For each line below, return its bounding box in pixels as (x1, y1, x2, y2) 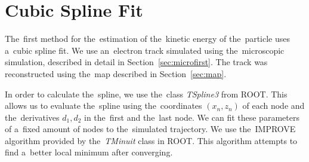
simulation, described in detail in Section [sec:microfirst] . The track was (5, 56, 268, 68)
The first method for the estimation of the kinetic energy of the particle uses (5, 32, 291, 45)
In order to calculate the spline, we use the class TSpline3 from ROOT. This (5, 87, 288, 100)
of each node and (242, 99, 305, 112)
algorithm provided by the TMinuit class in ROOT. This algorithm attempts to (5, 134, 298, 146)
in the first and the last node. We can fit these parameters (84, 111, 299, 123)
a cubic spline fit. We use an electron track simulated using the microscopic (5, 44, 285, 56)
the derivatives (5, 111, 60, 123)
